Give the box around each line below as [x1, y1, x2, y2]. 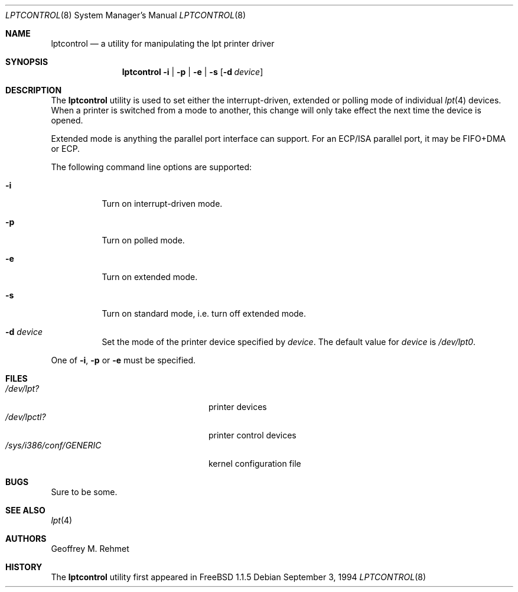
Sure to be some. [51, 487, 118, 497]
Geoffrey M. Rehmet [51, 544, 129, 554]
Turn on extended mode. [102, 272, 198, 282]
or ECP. [51, 144, 80, 154]
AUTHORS [5, 534, 47, 544]
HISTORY [5, 562, 43, 572]
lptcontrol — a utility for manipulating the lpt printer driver [51, 38, 275, 48]
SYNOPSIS [5, 57, 48, 67]
